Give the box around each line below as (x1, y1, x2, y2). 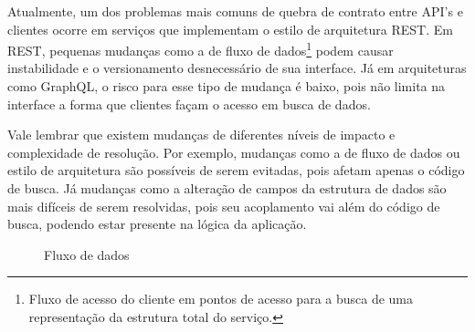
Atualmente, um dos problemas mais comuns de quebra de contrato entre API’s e (7, 2, 463, 20)
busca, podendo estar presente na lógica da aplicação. (7, 214, 307, 233)
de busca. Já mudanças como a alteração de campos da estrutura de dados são (7, 179, 447, 197)
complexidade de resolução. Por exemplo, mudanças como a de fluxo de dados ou (7, 142, 460, 161)
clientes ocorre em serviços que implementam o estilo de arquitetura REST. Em (7, 19, 453, 38)
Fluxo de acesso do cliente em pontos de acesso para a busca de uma (28, 289, 414, 308)
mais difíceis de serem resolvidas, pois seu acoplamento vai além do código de (7, 196, 440, 215)
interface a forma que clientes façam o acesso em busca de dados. (7, 94, 371, 113)
